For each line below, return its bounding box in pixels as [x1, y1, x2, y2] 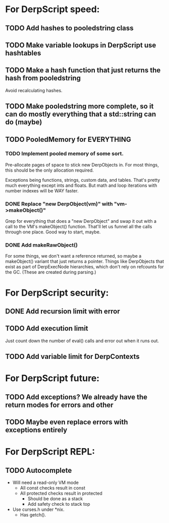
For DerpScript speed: [5, 4, 100, 15]
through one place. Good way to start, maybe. [5, 229, 101, 235]
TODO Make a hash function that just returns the [5, 66, 161, 74]
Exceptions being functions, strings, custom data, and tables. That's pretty [5, 177, 160, 183]
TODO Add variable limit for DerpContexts [5, 352, 140, 361]
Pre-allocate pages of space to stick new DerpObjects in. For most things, [5, 162, 159, 168]
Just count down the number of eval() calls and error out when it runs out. [5, 338, 159, 344]
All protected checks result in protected [20, 490, 102, 497]
